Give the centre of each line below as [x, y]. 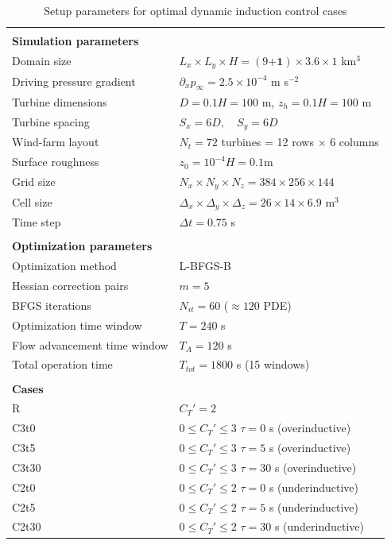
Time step [37, 222]
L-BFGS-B [205, 266]
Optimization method [64, 266]
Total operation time [62, 364]
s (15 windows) [273, 364]
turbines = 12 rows [267, 142]
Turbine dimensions [60, 101]
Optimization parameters [82, 246]
